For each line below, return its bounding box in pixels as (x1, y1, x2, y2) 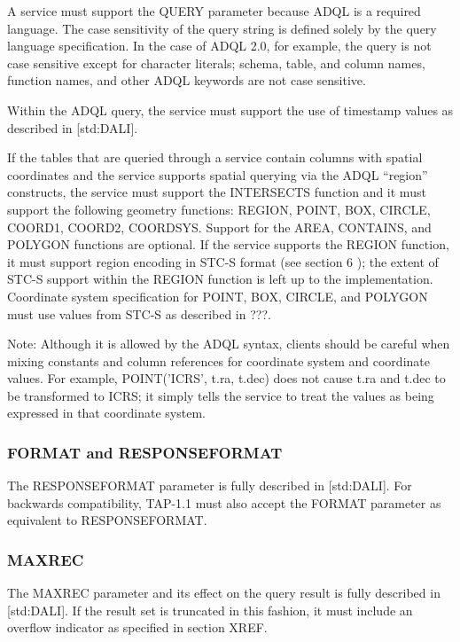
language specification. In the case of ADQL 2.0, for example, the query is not (7, 36, 432, 55)
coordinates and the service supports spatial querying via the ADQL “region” (7, 165, 428, 184)
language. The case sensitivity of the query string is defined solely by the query (7, 19, 437, 37)
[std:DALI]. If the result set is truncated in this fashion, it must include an (7, 600, 413, 619)
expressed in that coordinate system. (7, 403, 206, 422)
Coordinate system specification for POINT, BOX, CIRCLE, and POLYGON (7, 286, 428, 305)
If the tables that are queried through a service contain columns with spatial (7, 148, 423, 167)
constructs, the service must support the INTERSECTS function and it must (7, 183, 426, 201)
